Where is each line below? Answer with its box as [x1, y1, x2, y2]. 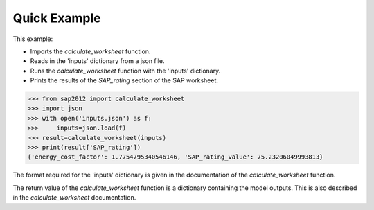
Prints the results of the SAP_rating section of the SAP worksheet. [30, 76, 218, 85]
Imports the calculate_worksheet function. [30, 47, 151, 55]
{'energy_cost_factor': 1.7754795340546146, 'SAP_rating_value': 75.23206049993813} [27, 153, 323, 161]
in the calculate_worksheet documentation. [12, 193, 136, 202]
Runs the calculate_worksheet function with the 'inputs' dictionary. [30, 67, 221, 75]
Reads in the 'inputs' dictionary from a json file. [30, 57, 166, 65]
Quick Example [12, 10, 102, 26]
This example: [12, 35, 53, 43]
